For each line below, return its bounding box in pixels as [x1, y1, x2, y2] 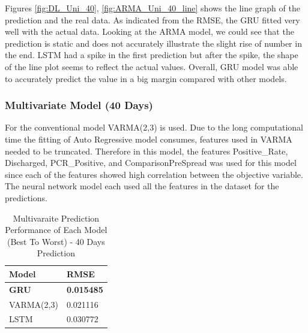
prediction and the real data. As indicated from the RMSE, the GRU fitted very [5, 13, 300, 26]
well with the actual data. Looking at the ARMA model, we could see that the [5, 25, 294, 38]
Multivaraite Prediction [13, 211, 100, 224]
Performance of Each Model [5, 223, 107, 236]
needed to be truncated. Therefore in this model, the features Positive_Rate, [5, 144, 288, 157]
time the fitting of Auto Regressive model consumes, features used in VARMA [5, 132, 292, 145]
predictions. [5, 191, 47, 204]
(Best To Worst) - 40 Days [7, 235, 105, 247]
